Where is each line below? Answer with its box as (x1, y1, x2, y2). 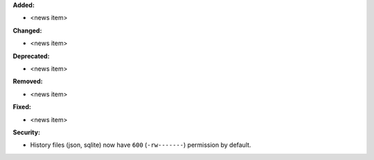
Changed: (12, 26, 42, 35)
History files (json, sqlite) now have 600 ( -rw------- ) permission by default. (30, 141, 251, 149)
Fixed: (12, 103, 31, 111)
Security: (12, 128, 41, 136)
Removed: (12, 77, 43, 86)
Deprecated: (12, 52, 50, 60)
